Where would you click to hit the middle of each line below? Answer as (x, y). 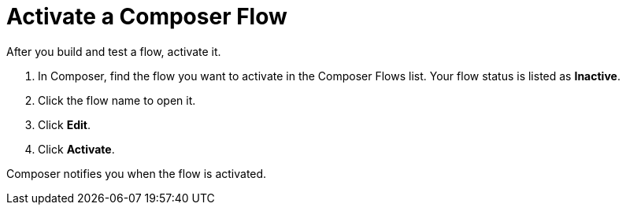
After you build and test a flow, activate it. (114, 51)
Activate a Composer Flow (147, 17)
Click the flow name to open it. (117, 100)
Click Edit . (64, 124)
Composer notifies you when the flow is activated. (137, 173)
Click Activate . (76, 149)
